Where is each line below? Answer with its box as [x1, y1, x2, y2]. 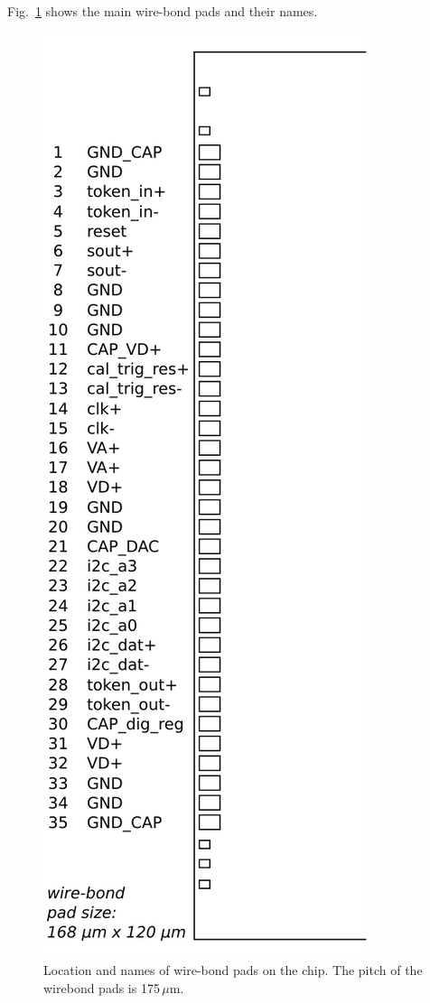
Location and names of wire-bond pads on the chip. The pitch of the [43, 961, 423, 980]
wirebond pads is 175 [43, 978, 160, 997]
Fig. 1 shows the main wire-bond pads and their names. [7, 2, 318, 20]
